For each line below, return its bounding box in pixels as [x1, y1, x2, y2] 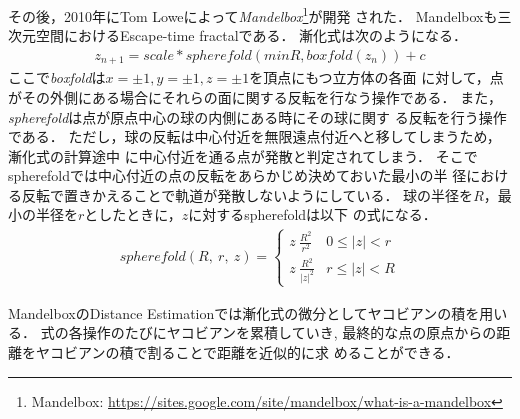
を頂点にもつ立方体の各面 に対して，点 [249, 67, 504, 88]
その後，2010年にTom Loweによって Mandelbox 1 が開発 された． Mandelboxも [8, 3, 498, 26]
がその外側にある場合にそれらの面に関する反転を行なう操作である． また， [8, 86, 502, 107]
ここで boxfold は [8, 67, 106, 88]
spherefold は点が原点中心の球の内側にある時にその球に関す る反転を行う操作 [8, 106, 507, 127]
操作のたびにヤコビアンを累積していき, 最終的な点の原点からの [82, 322, 497, 343]
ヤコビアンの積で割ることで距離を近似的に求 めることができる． [35, 342, 460, 363]
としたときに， [84, 204, 182, 225]
